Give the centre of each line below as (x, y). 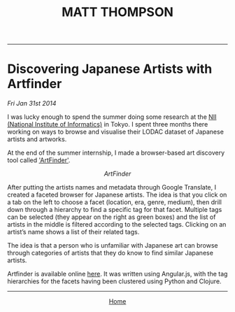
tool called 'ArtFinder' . (39, 160)
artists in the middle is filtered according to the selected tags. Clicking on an (117, 225)
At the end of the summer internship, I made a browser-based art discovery (116, 153)
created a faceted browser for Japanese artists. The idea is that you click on (117, 195)
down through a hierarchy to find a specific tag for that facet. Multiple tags (115, 210)
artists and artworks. (37, 139)
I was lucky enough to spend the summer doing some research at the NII (112, 117)
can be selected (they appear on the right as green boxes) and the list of (112, 217)
